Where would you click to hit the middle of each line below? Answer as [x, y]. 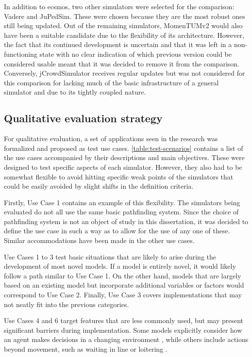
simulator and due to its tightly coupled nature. [75, 92]
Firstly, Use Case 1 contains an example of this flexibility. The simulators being [122, 202]
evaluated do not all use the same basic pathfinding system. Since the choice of [121, 212]
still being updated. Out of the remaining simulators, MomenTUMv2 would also [123, 25]
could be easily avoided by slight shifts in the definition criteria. [99, 186]
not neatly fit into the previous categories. [67, 304]
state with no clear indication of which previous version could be [135, 54]
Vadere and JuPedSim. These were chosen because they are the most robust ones [125, 16]
